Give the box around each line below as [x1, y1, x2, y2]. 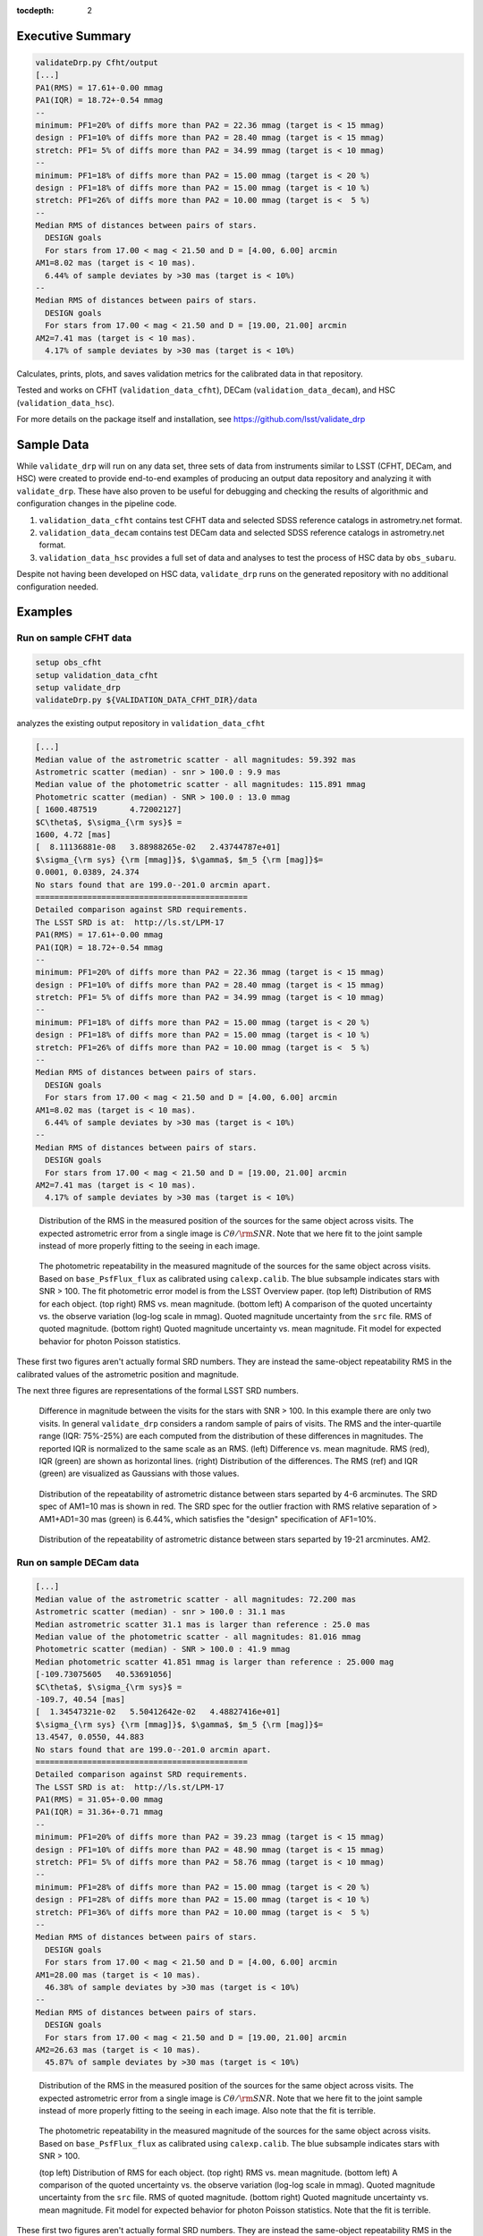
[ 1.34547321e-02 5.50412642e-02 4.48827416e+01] [35, 1707, 281, 1717]
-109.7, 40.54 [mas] [35, 1694, 125, 1704]
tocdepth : [16, 5, 55, 15]
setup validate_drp [35, 682, 121, 692]
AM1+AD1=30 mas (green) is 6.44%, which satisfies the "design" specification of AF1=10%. [38, 1513, 377, 1524]
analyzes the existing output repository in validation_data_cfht [16, 718, 266, 729]
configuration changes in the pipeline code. [16, 498, 177, 509]
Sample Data [16, 436, 89, 452]
